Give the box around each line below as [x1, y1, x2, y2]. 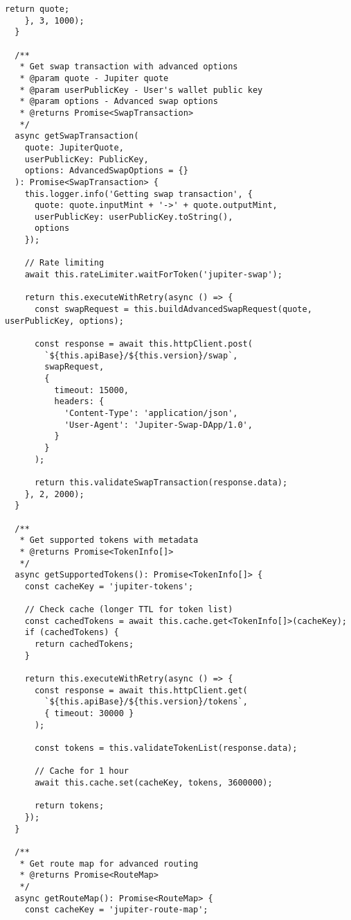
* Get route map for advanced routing [19, 858, 199, 869]
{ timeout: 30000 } [44, 709, 134, 719]
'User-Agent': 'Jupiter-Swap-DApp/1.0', [64, 419, 253, 430]
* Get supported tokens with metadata [19, 535, 199, 546]
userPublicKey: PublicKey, [24, 154, 149, 164]
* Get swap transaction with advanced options [19, 62, 238, 72]
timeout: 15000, [54, 385, 129, 395]
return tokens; [34, 801, 105, 811]
